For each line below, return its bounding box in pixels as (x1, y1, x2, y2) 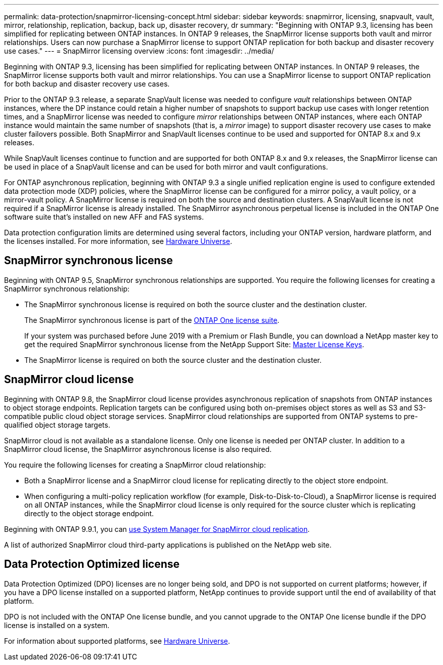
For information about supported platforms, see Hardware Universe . (4, 636, 230, 645)
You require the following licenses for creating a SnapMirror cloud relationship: (4, 460, 266, 469)
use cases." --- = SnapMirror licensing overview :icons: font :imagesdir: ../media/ (4, 47, 274, 55)
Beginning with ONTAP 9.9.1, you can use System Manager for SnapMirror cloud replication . (4, 524, 310, 533)
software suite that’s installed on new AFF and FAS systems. (4, 213, 204, 221)
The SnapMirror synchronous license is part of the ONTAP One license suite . (24, 315, 280, 324)
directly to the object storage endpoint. (24, 509, 154, 518)
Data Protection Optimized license (4, 558, 180, 571)
